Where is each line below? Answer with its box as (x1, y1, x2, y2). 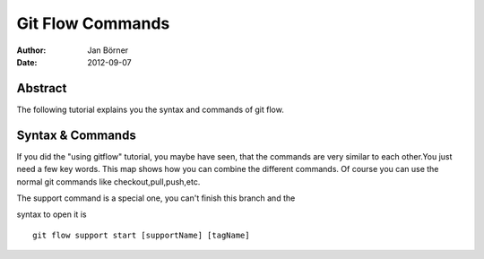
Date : (16, 56, 38, 67)
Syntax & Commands (16, 127, 136, 142)
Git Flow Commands (16, 13, 170, 33)
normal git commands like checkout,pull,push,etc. (16, 176, 201, 187)
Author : (16, 45, 47, 56)
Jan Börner (87, 45, 129, 56)
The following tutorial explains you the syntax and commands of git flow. (16, 104, 284, 115)
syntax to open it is (16, 209, 87, 220)
